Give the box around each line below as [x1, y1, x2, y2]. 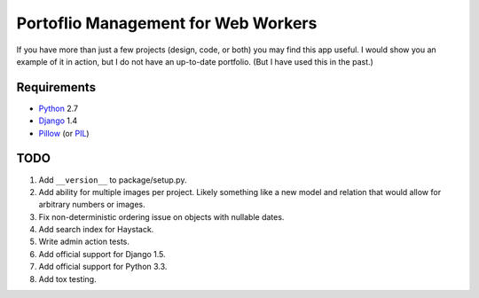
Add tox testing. [38, 273, 97, 284]
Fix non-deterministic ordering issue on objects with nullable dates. [38, 211, 285, 222]
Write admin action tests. [38, 236, 130, 247]
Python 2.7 [38, 103, 79, 114]
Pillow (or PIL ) [38, 128, 90, 138]
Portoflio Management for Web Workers [16, 13, 318, 33]
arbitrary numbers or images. [38, 200, 145, 210]
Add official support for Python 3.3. [38, 262, 168, 272]
